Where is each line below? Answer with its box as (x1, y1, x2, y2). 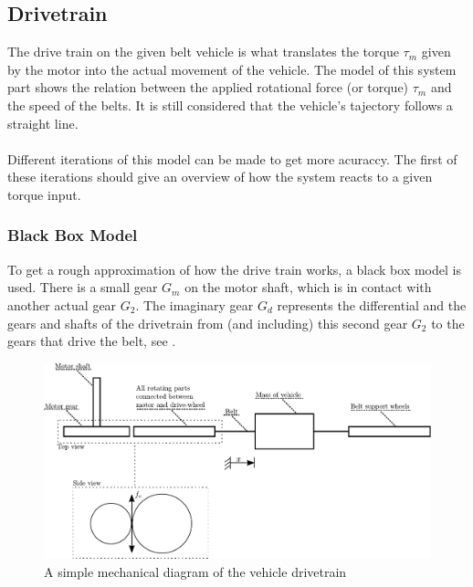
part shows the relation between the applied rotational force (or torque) (7, 78, 409, 97)
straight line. (7, 113, 79, 132)
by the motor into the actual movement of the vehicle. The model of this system (7, 59, 457, 79)
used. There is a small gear (7, 278, 158, 297)
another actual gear (7, 295, 117, 314)
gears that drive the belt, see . (7, 331, 176, 351)
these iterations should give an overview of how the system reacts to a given (7, 167, 433, 186)
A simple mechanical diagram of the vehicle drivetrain (44, 562, 347, 582)
